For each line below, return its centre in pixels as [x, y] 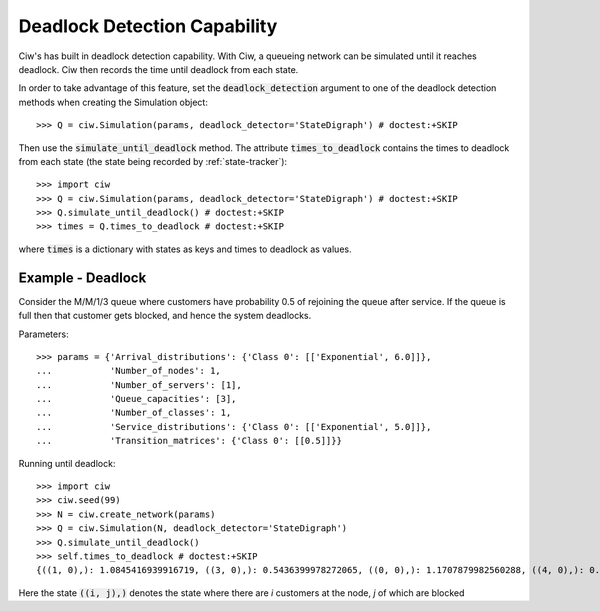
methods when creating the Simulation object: [113, 102]
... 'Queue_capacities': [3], [136, 399]
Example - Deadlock [82, 277]
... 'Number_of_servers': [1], [139, 384]
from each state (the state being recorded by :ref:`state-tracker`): [153, 161]
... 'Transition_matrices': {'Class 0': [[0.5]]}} [189, 441]
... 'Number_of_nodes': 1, [129, 371]
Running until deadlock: [67, 463]
